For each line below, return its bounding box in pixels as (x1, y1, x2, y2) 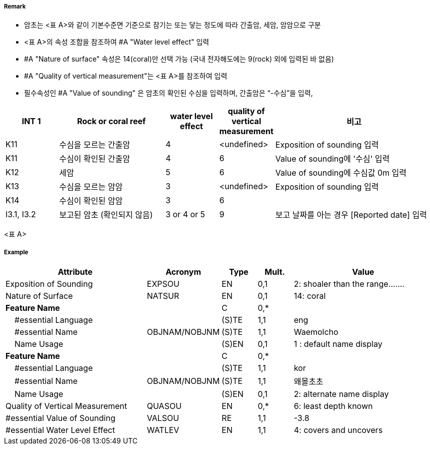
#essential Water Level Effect (5, 425, 115, 435)
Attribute (57, 267, 93, 277)
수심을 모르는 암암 (59, 182, 123, 192)
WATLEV (146, 425, 179, 435)
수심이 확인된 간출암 (59, 154, 130, 164)
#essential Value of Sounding (5, 413, 115, 423)
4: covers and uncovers (293, 425, 383, 435)
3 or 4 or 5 (165, 209, 205, 220)
